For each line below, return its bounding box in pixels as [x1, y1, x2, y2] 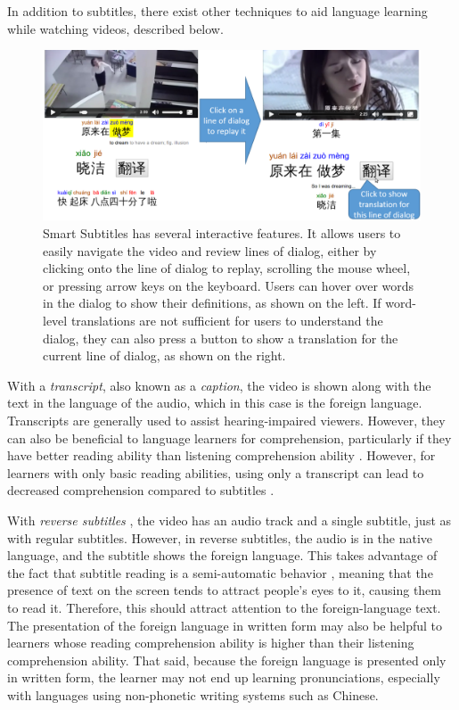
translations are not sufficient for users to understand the [70, 311, 383, 330]
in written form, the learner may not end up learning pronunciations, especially [7, 668, 440, 687]
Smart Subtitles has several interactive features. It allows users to [43, 224, 401, 243]
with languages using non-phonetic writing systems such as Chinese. [7, 685, 379, 704]
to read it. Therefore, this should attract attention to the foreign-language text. [7, 598, 441, 616]
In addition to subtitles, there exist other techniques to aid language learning [7, 2, 428, 20]
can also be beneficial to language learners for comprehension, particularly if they [7, 428, 452, 447]
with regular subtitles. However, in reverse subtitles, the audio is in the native [7, 528, 433, 547]
